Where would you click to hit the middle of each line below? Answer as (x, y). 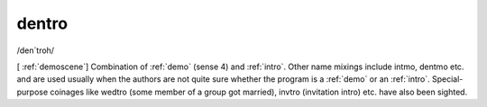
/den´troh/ (35, 50)
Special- (447, 79)
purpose (32, 92)
